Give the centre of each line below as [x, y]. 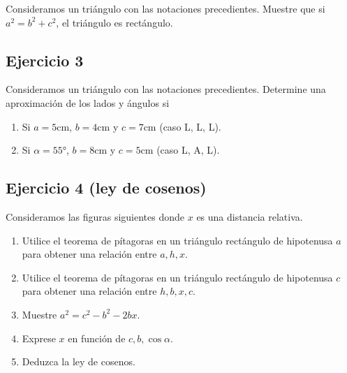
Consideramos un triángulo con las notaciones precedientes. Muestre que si [165, 8]
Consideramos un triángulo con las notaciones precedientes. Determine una [166, 89]
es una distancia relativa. [250, 216]
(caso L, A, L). [188, 150]
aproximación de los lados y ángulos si [88, 102]
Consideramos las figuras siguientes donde [95, 216]
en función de [97, 338]
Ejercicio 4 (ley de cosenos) [106, 188]
